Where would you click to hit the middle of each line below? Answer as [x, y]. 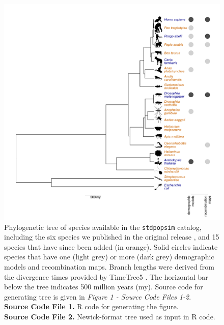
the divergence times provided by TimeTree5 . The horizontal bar [106, 276]
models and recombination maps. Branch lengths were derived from [109, 267]
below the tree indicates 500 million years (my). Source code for [104, 287]
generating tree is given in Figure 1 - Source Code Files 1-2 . [98, 296]
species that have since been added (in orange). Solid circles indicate [111, 246]
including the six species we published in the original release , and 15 [112, 237]
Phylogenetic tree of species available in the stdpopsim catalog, [103, 227]
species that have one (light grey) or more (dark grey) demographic [109, 257]
